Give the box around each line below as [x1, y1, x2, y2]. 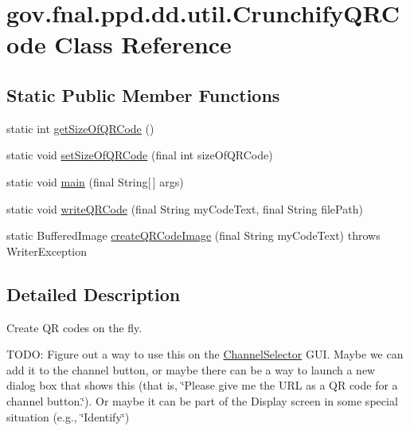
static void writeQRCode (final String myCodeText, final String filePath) [6, 200, 363, 217]
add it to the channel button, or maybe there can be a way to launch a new [6, 361, 376, 378]
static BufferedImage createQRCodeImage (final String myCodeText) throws [6, 227, 381, 244]
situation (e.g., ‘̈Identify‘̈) [6, 408, 130, 425]
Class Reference [54, 28, 232, 61]
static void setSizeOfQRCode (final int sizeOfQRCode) [6, 147, 273, 163]
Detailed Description [6, 281, 181, 306]
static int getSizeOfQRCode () [6, 120, 154, 136]
